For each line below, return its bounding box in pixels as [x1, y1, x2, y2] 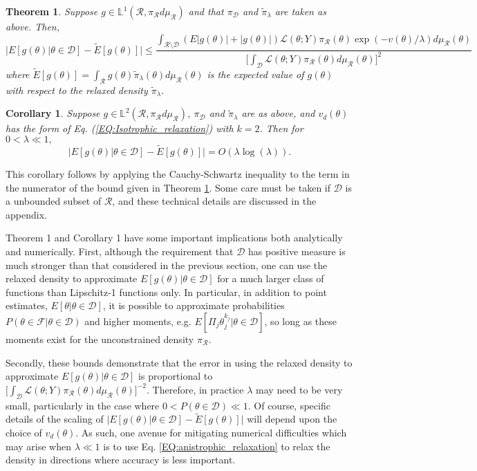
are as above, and [241, 106, 315, 120]
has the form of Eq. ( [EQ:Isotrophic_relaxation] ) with [6, 121, 234, 136]
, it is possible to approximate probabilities [102, 298, 285, 313]
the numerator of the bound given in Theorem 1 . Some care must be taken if [6, 180, 331, 194]
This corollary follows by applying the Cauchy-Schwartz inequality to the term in [6, 166, 350, 181]
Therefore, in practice [152, 382, 244, 396]
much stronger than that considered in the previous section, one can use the [6, 257, 328, 272]
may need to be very [256, 382, 343, 396]
